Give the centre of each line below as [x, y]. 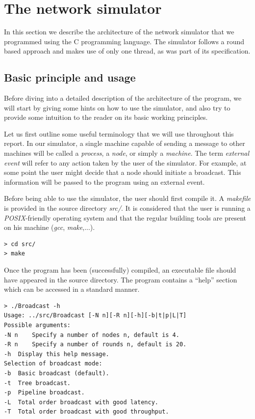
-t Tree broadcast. [38, 383]
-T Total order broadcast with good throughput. [87, 412]
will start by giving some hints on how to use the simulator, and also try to [117, 107]
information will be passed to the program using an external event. [104, 182]
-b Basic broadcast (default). [57, 373]
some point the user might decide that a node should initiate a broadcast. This [123, 172]
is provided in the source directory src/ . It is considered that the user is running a [127, 208]
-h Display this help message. [57, 354]
